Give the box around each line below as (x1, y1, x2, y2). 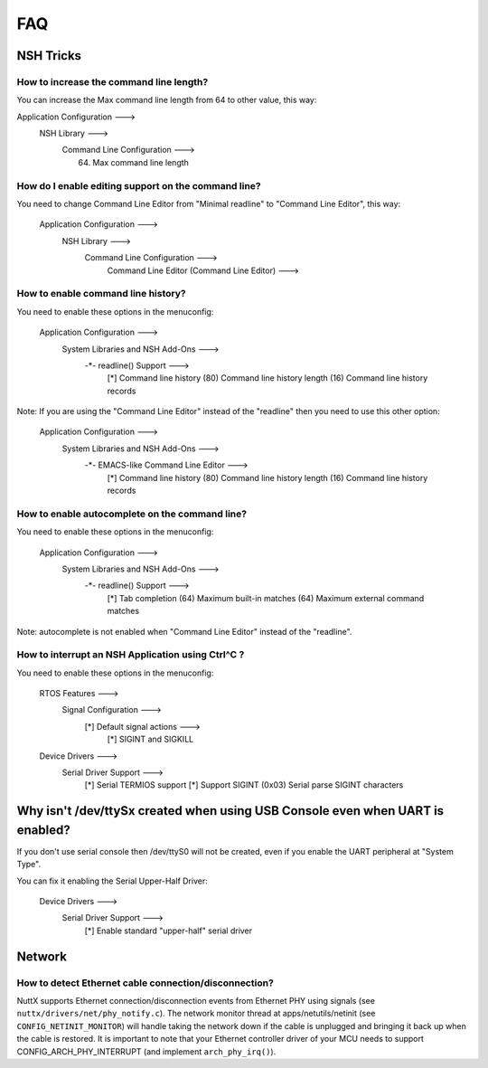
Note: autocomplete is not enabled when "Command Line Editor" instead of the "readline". (16, 626, 352, 637)
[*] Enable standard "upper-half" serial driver (84, 925, 253, 936)
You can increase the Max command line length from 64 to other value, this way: (16, 95, 317, 106)
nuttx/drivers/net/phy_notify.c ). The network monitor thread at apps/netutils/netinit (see (16, 1008, 376, 1019)
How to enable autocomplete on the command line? (16, 507, 248, 520)
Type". (16, 859, 41, 870)
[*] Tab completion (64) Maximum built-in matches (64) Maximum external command (107, 592, 425, 603)
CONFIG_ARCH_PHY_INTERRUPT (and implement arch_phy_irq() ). (16, 1045, 277, 1057)
